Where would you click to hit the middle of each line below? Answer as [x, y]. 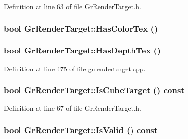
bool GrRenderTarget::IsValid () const [81, 130]
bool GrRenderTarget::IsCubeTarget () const [94, 90]
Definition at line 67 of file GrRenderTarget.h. [73, 108]
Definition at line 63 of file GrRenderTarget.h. [73, 6]
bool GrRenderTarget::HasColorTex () [81, 28]
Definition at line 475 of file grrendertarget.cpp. [75, 68]
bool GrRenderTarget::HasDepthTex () [83, 50]
